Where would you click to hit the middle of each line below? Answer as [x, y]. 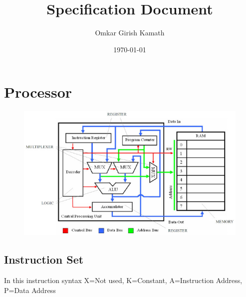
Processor [38, 92]
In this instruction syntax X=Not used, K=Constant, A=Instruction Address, [123, 280]
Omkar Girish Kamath [130, 33]
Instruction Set [44, 259]
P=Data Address [30, 290]
